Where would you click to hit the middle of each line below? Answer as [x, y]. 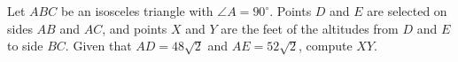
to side [25, 46]
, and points [135, 28]
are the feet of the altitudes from [310, 28]
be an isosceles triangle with [137, 11]
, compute [326, 46]
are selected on [407, 11]
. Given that [98, 46]
